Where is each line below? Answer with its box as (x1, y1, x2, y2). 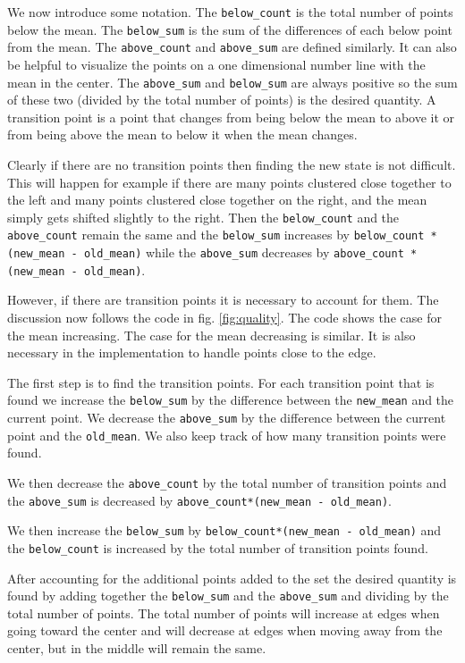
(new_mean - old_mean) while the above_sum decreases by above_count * (7, 243, 418, 262)
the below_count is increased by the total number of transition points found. (7, 538, 428, 557)
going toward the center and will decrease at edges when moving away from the (7, 621, 443, 640)
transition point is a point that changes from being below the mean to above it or (7, 107, 455, 126)
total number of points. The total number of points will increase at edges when (7, 603, 440, 622)
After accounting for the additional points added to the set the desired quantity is (7, 568, 457, 587)
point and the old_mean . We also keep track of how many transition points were (7, 425, 446, 444)
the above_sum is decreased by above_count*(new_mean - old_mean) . (7, 491, 392, 509)
